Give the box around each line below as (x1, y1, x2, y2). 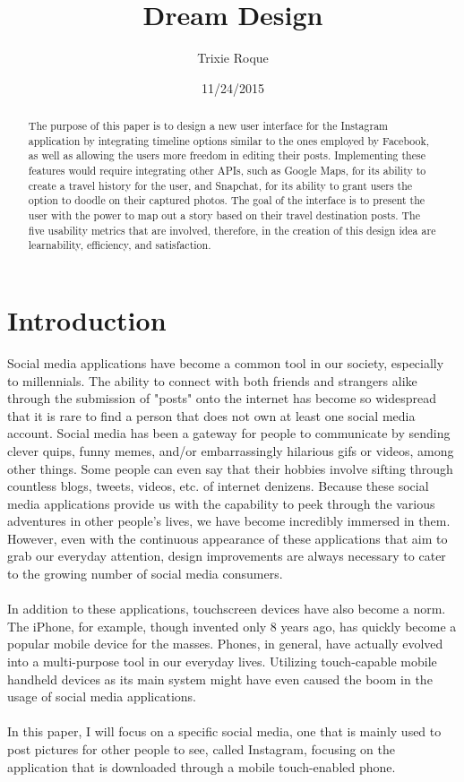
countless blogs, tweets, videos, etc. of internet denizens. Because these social (7, 477, 429, 495)
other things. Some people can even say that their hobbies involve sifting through (7, 459, 453, 477)
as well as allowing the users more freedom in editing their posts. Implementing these (28, 148, 425, 163)
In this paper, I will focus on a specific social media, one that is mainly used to (7, 722, 442, 741)
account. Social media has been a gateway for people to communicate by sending (7, 424, 451, 443)
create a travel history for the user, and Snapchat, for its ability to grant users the (28, 177, 413, 193)
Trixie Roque (197, 48, 269, 67)
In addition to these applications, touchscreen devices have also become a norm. (7, 599, 446, 618)
